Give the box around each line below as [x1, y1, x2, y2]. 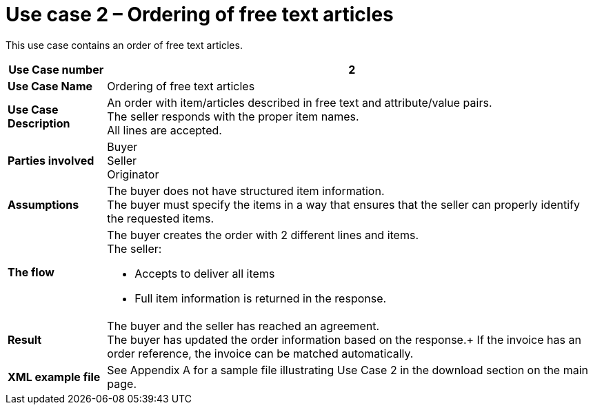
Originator [107, 167, 159, 181]
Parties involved [8, 153, 94, 167]
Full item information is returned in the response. [134, 291, 387, 305]
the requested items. [107, 211, 214, 225]
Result [8, 332, 42, 347]
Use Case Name [8, 79, 93, 93]
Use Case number [8, 62, 104, 76]
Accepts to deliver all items [134, 266, 275, 280]
